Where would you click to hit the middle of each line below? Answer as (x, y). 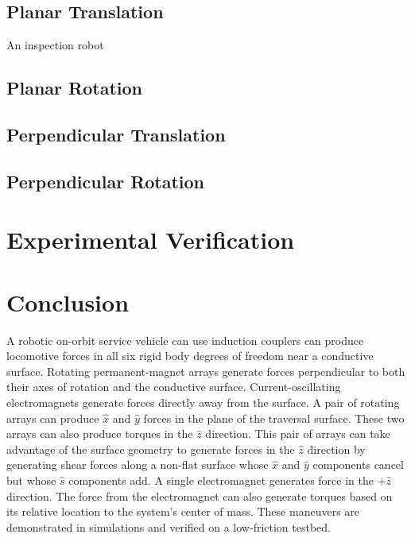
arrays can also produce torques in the (100, 433)
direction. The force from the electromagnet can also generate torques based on (200, 495)
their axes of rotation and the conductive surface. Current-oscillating (174, 387)
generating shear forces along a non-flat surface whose (138, 464)
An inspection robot (55, 45)
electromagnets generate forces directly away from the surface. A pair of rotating (203, 403)
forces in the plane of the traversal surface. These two (274, 418)
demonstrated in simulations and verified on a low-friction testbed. (169, 526)
